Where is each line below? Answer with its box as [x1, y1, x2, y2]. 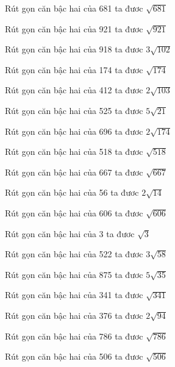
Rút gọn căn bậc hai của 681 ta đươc [5, 2, 143, 14]
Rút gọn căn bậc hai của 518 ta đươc [5, 145, 143, 158]
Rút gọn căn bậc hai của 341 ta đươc [5, 288, 143, 301]
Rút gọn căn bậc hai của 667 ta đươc [5, 165, 143, 178]
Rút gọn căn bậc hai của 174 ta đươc [5, 63, 143, 76]
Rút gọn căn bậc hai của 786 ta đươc [5, 329, 143, 342]
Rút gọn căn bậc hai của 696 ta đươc [5, 124, 143, 137]
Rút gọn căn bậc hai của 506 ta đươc [5, 350, 143, 363]
